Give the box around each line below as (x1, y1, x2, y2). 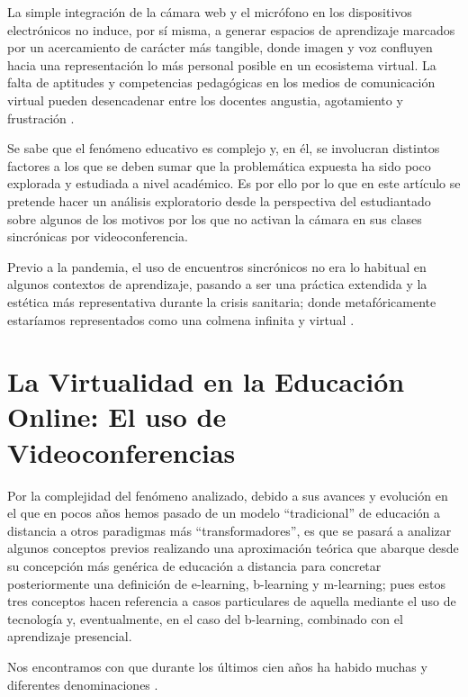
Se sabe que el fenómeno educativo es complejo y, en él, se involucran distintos (7, 139, 440, 158)
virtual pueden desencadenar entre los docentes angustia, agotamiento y (7, 90, 403, 109)
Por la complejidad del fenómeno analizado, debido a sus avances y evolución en (7, 485, 448, 504)
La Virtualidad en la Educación (7, 363, 405, 400)
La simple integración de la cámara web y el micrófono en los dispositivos (7, 3, 412, 21)
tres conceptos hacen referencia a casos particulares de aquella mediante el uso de (7, 592, 456, 611)
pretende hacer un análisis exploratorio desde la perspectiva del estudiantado (7, 191, 431, 210)
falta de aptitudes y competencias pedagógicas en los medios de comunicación (7, 73, 436, 92)
